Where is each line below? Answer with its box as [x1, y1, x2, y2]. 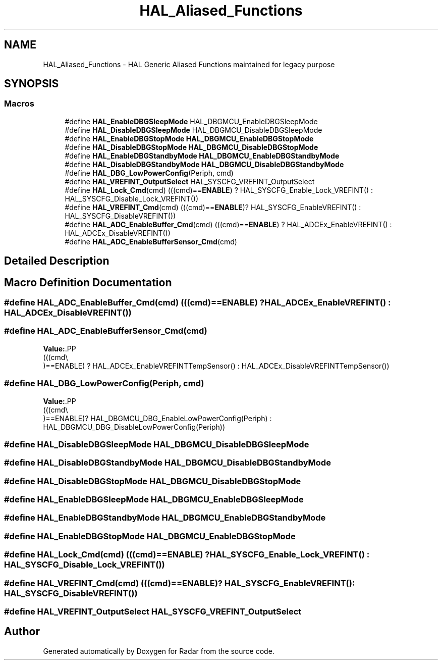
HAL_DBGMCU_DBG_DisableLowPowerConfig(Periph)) [43, 422, 226, 431]
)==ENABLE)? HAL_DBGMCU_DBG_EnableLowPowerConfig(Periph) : [43, 414, 272, 423]
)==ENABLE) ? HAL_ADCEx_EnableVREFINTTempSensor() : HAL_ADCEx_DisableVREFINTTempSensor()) [43, 361, 390, 370]
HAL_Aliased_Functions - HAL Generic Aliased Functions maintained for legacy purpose [43, 60, 335, 69]
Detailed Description [4, 254, 109, 268]
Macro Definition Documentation [4, 276, 172, 289]
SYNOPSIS [4, 77, 59, 90]
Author [4, 625, 40, 638]
